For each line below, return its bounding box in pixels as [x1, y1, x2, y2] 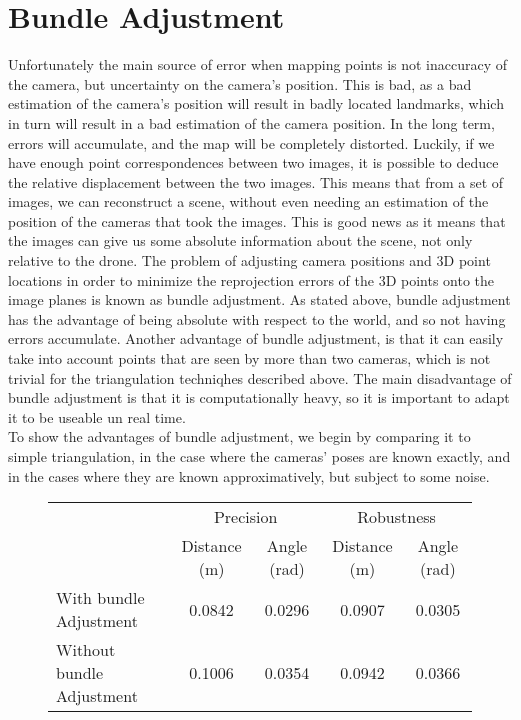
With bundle [56, 586, 145, 610]
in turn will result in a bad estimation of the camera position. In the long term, [8, 112, 495, 133]
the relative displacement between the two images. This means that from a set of [8, 171, 504, 192]
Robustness [357, 505, 436, 529]
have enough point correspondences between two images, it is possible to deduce [8, 152, 499, 173]
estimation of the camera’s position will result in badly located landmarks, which [8, 93, 504, 114]
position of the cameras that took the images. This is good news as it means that [8, 210, 506, 231]
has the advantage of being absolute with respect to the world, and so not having [8, 308, 506, 329]
